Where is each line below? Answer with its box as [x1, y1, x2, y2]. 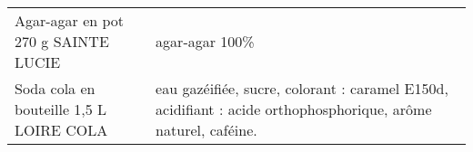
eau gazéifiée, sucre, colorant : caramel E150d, [156, 78, 448, 99]
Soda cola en [15, 78, 96, 99]
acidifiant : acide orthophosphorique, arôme [156, 99, 432, 119]
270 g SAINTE [15, 31, 109, 52]
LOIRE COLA [15, 119, 108, 140]
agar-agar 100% [156, 31, 255, 52]
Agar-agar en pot [15, 10, 125, 31]
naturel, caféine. [156, 119, 257, 140]
